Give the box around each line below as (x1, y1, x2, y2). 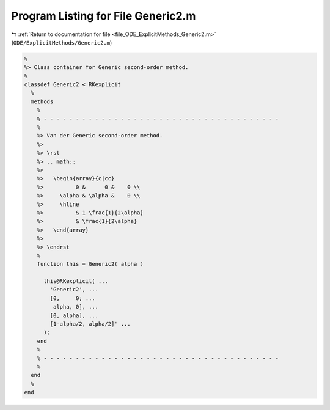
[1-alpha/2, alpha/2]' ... (50, 321, 131, 328)
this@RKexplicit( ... (43, 278, 108, 285)
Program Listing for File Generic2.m (11, 9, 196, 23)
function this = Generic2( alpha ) (37, 260, 144, 268)
